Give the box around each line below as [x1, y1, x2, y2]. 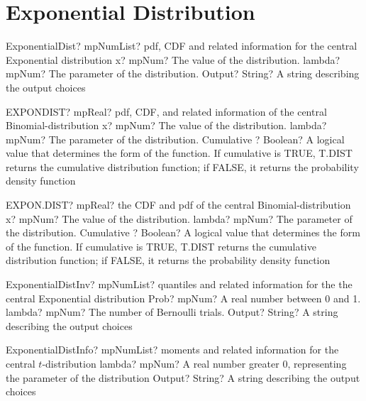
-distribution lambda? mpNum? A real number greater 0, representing [42, 356, 347, 370]
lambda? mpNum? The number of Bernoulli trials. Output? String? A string [6, 304, 338, 319]
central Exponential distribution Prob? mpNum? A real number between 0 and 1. [6, 290, 361, 305]
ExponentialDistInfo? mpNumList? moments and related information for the [6, 342, 339, 357]
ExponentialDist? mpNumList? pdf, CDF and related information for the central [6, 38, 357, 53]
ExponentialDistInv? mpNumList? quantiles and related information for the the [6, 277, 353, 292]
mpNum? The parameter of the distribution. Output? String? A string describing [6, 66, 360, 81]
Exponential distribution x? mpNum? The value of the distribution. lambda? [6, 52, 340, 67]
